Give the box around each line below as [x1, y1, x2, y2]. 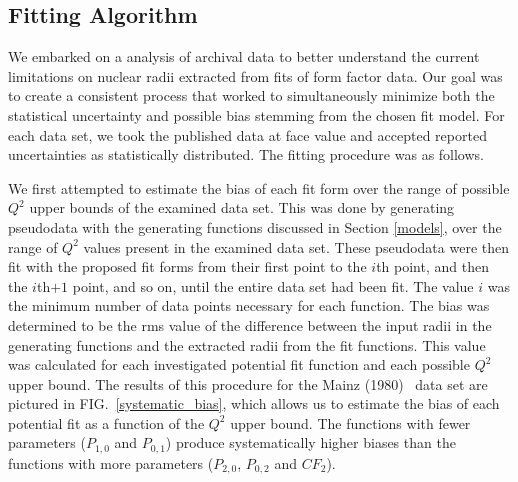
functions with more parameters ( [8, 452, 214, 473]
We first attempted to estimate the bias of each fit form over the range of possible [8, 177, 510, 198]
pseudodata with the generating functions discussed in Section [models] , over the [8, 216, 502, 237]
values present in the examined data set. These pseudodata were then [83, 236, 510, 257]
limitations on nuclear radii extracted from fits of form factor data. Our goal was [8, 65, 503, 86]
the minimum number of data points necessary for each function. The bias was [8, 295, 490, 316]
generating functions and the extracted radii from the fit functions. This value [8, 334, 486, 355]
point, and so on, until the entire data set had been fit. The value [72, 275, 474, 296]
